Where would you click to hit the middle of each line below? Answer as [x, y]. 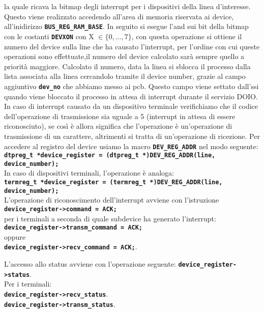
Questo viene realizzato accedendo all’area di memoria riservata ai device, [119, 16]
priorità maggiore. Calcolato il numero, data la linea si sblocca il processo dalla [127, 66]
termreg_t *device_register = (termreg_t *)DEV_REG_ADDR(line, [113, 182]
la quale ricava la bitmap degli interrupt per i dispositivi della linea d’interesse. [127, 6]
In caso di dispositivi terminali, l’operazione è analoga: [89, 173]
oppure [15, 236]
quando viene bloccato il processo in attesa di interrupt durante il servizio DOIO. [131, 96]
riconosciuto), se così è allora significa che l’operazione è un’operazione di [118, 126]
